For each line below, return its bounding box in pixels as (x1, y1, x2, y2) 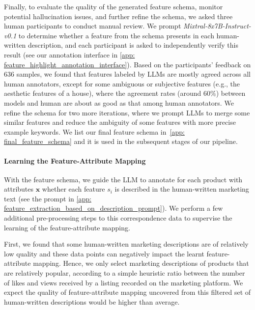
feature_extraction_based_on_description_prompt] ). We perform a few (4, 203, 223, 213)
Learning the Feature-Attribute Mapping (4, 155, 146, 166)
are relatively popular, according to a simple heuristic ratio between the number (4, 268, 245, 278)
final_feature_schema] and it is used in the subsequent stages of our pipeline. (4, 136, 238, 146)
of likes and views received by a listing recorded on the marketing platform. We (4, 277, 243, 287)
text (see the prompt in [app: (4, 193, 91, 203)
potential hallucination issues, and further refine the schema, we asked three (4, 11, 233, 21)
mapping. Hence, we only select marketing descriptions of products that (33, 258, 249, 268)
